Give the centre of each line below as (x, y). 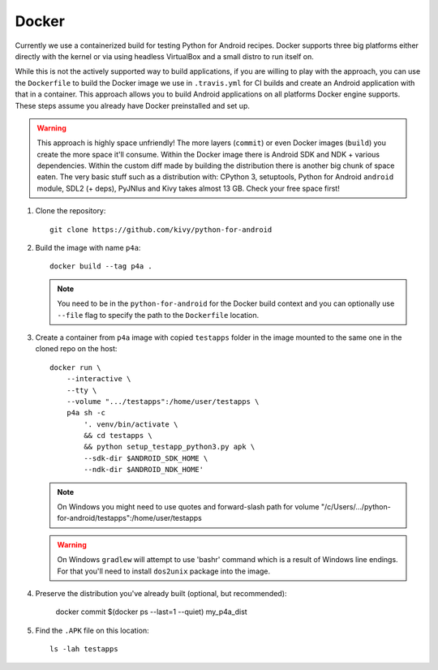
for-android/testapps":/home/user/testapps (129, 518)
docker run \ (75, 367)
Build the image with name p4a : (88, 248)
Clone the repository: (71, 211)
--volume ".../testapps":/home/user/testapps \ (163, 401)
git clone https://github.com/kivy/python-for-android (161, 230)
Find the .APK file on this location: (92, 630)
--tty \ (82, 390)
